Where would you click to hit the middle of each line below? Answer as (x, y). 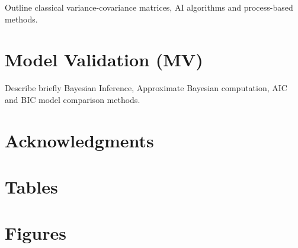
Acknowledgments (79, 140)
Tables (31, 187)
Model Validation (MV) (104, 59)
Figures (36, 233)
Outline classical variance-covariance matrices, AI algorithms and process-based (149, 7)
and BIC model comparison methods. (73, 99)
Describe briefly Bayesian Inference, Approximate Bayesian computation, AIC (146, 88)
